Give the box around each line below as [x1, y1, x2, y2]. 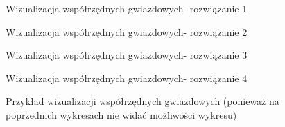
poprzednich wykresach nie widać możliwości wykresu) [6, 107, 237, 121]
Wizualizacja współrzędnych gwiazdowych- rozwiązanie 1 [6, 1, 248, 15]
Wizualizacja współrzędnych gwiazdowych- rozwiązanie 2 [6, 24, 248, 39]
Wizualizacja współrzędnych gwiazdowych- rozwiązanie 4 [6, 70, 248, 85]
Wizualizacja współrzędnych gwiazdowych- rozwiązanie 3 [6, 48, 248, 62]
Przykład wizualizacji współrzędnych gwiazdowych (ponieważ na [6, 94, 279, 108]
